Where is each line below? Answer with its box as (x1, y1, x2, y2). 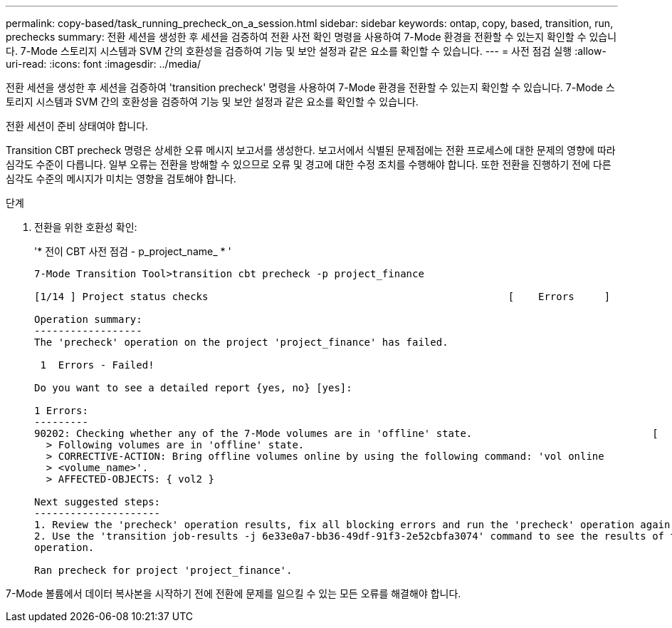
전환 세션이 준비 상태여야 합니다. (6, 120, 149, 132)
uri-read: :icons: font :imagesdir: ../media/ (6, 58, 201, 70)
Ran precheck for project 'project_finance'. (34, 565, 293, 576)
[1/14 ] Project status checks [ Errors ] (34, 291, 611, 302)
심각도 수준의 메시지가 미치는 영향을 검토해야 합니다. (6, 173, 236, 185)
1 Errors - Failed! (40, 359, 154, 371)
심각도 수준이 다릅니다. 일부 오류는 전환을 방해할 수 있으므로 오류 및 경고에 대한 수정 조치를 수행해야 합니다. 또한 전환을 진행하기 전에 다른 (6, 158, 611, 170)
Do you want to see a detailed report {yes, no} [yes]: (34, 382, 352, 393)
